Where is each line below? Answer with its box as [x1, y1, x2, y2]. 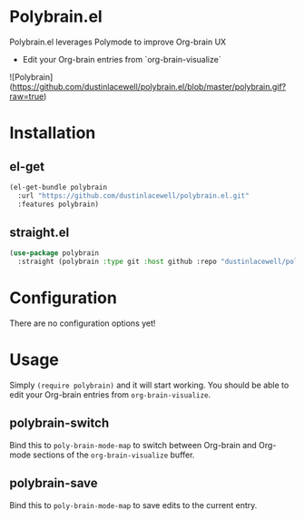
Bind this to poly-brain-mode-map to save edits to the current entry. [9, 499, 258, 510]
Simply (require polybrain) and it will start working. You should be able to [9, 379, 290, 390]
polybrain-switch [9, 416, 110, 431]
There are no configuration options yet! [9, 318, 156, 329]
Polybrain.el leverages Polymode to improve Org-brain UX [9, 36, 227, 47]
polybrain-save [9, 476, 98, 491]
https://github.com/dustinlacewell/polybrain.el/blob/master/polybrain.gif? [12, 81, 287, 92]
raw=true [9, 91, 44, 102]
